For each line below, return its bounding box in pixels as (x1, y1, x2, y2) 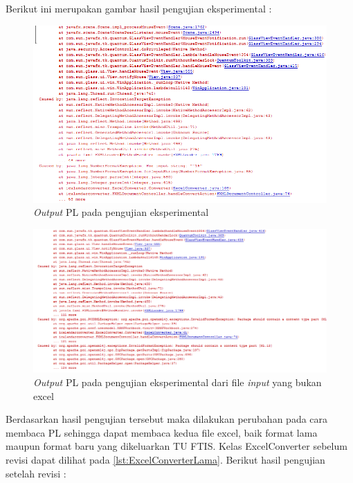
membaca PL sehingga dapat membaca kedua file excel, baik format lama (6, 425, 318, 439)
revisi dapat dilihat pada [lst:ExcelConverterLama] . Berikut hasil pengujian (6, 452, 325, 466)
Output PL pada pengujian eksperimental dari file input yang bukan (33, 375, 322, 390)
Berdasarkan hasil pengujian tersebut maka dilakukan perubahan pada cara (6, 412, 328, 426)
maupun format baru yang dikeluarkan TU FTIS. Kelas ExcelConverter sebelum (6, 439, 347, 453)
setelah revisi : (6, 466, 66, 480)
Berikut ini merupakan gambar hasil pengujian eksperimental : (6, 1, 272, 15)
